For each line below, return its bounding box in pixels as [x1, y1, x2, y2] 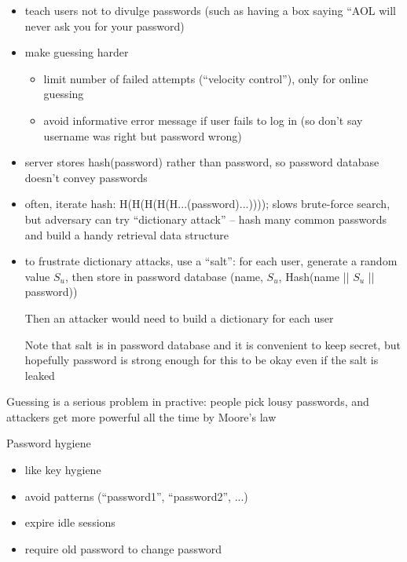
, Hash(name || [278, 268, 350, 284]
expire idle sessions [24, 514, 115, 531]
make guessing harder [24, 44, 129, 60]
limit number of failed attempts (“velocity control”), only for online [43, 70, 368, 86]
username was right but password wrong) [43, 127, 242, 144]
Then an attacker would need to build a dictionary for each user [24, 309, 334, 326]
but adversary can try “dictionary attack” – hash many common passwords [24, 210, 387, 227]
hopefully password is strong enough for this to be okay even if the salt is [24, 352, 379, 368]
